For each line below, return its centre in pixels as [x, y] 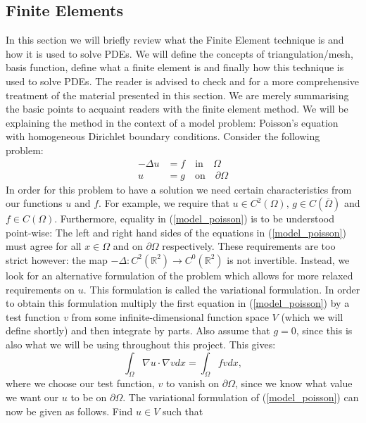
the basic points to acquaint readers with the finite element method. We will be [177, 109]
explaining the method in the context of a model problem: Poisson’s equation [172, 122]
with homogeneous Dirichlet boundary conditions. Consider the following [163, 136]
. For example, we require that [164, 203]
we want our [32, 397]
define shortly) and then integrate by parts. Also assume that [138, 330]
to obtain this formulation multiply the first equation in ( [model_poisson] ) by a [178, 303]
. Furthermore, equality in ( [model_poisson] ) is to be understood [195, 219]
